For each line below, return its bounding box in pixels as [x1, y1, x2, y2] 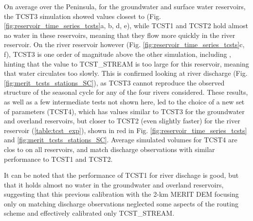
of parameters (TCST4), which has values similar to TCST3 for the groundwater [4, 106, 245, 116]
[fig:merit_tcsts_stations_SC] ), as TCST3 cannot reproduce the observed [4, 77, 225, 87]
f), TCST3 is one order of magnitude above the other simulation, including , [4, 49, 231, 59]
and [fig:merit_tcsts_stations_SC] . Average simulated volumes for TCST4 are [4, 135, 237, 145]
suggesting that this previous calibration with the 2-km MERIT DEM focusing [4, 189, 239, 199]
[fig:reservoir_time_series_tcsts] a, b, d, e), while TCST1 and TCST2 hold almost [4, 20, 248, 31]
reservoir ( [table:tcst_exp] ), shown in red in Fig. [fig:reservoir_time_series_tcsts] [4, 125, 247, 135]
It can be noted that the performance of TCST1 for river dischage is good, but [4, 170, 239, 180]
